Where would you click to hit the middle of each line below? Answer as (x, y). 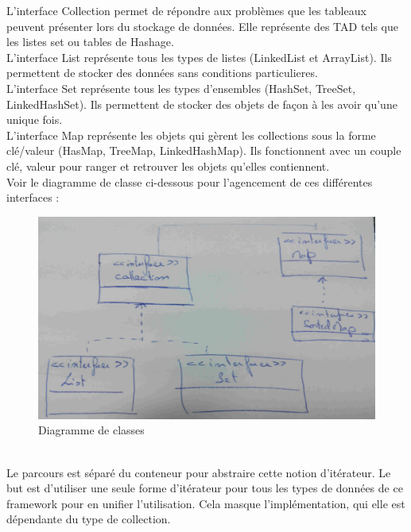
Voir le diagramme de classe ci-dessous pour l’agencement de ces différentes (190, 181)
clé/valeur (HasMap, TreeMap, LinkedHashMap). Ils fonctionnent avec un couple (204, 150)
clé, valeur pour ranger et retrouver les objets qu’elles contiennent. (168, 166)
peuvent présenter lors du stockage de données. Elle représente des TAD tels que (203, 26)
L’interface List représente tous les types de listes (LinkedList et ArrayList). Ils (199, 57)
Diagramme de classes (91, 430)
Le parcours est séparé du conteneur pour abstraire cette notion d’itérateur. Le (199, 472)
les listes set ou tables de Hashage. (90, 42)
